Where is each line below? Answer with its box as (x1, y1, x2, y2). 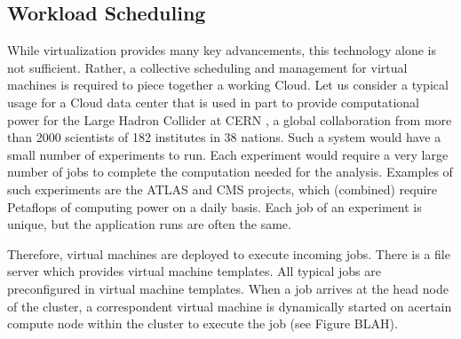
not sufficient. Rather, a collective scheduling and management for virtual (7, 58, 408, 76)
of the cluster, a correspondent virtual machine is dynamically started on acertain (7, 296, 452, 315)
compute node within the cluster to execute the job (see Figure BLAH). (7, 314, 398, 333)
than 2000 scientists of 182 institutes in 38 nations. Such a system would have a (7, 128, 441, 146)
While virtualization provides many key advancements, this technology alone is (7, 41, 436, 59)
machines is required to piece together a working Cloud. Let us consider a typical (7, 75, 449, 94)
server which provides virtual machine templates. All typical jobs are (7, 262, 381, 280)
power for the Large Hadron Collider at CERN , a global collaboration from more (7, 110, 452, 129)
